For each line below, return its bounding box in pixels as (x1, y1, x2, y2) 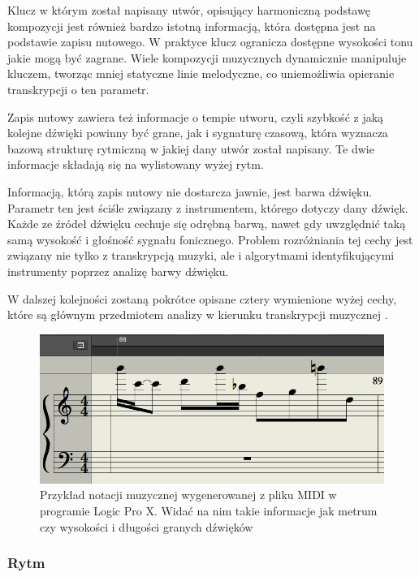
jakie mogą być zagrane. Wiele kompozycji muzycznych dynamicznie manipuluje (7, 49, 407, 66)
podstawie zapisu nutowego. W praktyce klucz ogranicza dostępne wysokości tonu (7, 33, 413, 50)
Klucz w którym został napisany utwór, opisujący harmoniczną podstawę (7, 2, 370, 18)
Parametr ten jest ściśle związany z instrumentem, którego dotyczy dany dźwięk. (7, 199, 408, 216)
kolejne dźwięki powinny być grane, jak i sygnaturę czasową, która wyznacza (7, 124, 388, 141)
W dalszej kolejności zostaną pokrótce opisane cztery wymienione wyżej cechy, (7, 290, 397, 307)
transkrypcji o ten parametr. (7, 80, 149, 97)
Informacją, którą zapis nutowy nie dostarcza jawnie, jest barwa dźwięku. (7, 183, 373, 200)
